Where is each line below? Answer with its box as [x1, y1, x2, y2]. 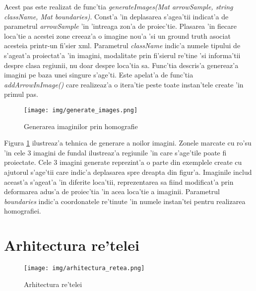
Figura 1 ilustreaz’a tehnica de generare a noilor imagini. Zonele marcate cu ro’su [4, 138, 252, 148]
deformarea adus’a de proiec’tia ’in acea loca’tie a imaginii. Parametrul [4, 186, 220, 197]
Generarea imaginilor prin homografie [24, 121, 138, 131]
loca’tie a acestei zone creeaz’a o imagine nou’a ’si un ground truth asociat [4, 30, 231, 41]
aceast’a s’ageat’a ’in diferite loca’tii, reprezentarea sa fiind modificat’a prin [4, 176, 234, 187]
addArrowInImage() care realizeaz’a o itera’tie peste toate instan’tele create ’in [4, 79, 244, 89]
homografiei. [4, 206, 41, 216]
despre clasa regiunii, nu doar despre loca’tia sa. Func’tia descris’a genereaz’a [4, 60, 239, 70]
